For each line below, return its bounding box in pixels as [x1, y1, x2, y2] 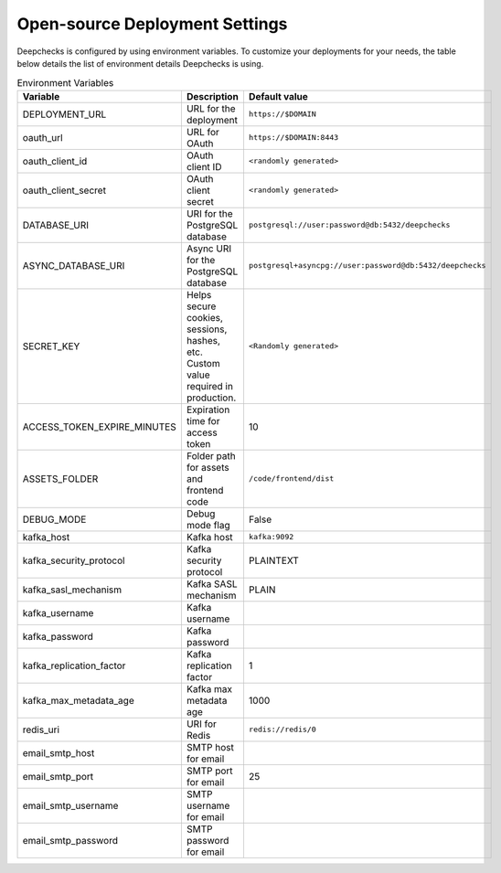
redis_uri [22, 723, 59, 736]
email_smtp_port [22, 770, 94, 783]
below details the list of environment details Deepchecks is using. [16, 58, 264, 69]
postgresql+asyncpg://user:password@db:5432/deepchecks [248, 261, 486, 271]
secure [186, 300, 217, 313]
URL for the [186, 101, 237, 114]
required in [186, 379, 233, 392]
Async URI [186, 242, 232, 255]
